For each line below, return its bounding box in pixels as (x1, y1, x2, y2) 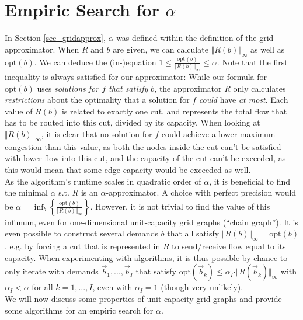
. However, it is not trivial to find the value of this (90, 200, 270, 212)
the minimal (5, 186, 48, 199)
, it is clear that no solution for (41, 128, 152, 140)
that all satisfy (167, 227, 220, 239)
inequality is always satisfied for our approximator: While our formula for (5, 71, 267, 83)
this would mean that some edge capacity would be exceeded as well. (5, 164, 251, 176)
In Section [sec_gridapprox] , (5, 32, 106, 44)
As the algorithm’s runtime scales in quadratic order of (5, 175, 201, 187)
